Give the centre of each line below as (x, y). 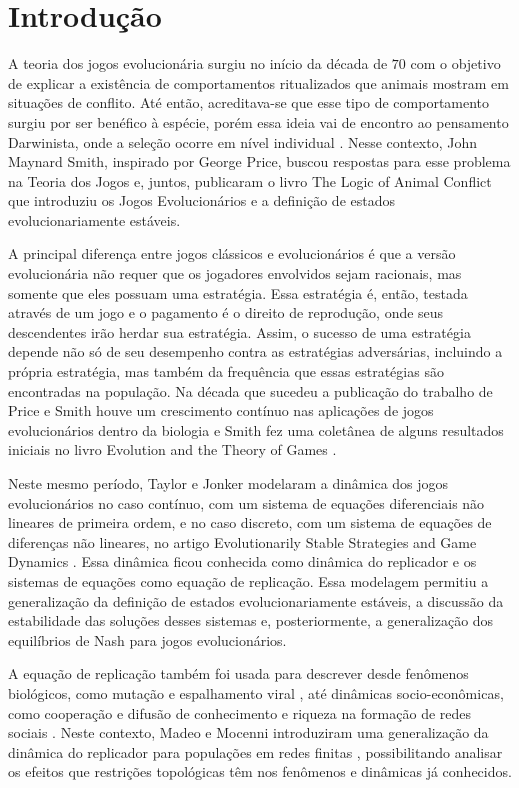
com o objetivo (455, 63)
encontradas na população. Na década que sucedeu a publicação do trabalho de (250, 390)
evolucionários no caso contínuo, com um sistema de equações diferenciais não (246, 502)
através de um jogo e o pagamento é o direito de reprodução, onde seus (226, 312)
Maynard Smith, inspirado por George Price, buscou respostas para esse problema (259, 161)
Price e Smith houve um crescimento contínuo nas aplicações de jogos (221, 410)
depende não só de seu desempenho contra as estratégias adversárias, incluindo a (255, 351)
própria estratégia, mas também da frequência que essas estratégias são (226, 371)
